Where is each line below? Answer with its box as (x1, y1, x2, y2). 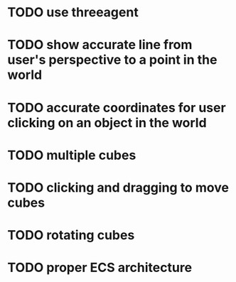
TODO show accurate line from (7, 37, 193, 53)
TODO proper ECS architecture (7, 260, 193, 276)
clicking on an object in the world (7, 114, 208, 131)
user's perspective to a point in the (7, 52, 218, 68)
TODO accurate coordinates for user (7, 99, 226, 116)
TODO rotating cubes (7, 227, 135, 244)
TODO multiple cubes (7, 147, 136, 163)
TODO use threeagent (7, 4, 139, 21)
